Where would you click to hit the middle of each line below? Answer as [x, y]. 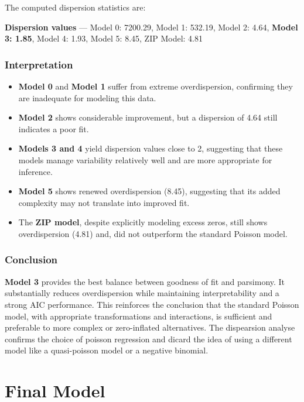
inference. [35, 171]
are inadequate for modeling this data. [87, 97]
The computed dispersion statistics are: [75, 7]
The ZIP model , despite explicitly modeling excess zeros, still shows [143, 222]
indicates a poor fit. [54, 128]
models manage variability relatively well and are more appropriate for [145, 159]
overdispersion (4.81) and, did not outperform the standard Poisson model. [153, 233]
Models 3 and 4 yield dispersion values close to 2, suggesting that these [151, 148]
